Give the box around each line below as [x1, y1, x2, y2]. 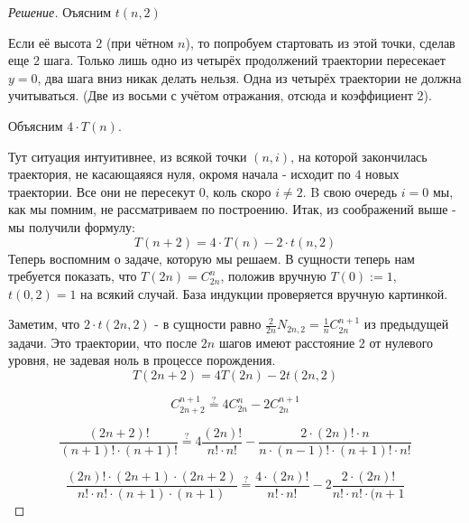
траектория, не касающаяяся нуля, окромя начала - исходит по [8, 164, 351, 183]
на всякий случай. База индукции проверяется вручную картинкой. [80, 284, 448, 303]
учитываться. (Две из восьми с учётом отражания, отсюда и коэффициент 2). [8, 86, 432, 105]
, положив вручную [220, 266, 326, 285]
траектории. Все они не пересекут [8, 182, 196, 201]
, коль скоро [205, 182, 271, 201]
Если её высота [8, 33, 92, 51]
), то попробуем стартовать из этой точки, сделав [185, 33, 455, 51]
